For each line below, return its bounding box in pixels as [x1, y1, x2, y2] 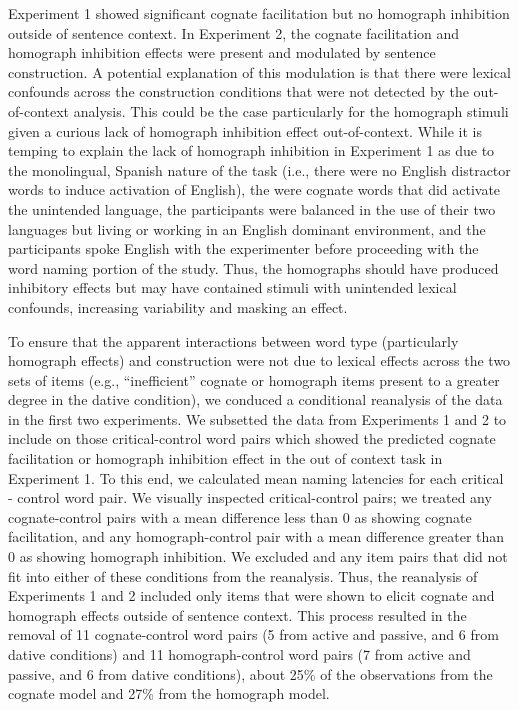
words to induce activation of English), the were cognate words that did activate [8, 179, 501, 200]
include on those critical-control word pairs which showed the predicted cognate [8, 428, 496, 449]
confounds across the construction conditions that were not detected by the [8, 81, 469, 102]
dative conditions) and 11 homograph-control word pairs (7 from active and [8, 644, 471, 664]
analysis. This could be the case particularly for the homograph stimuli [73, 100, 509, 121]
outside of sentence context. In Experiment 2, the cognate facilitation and [8, 22, 460, 43]
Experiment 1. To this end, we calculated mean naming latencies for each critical [8, 467, 504, 488]
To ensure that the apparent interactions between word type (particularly [8, 330, 459, 351]
